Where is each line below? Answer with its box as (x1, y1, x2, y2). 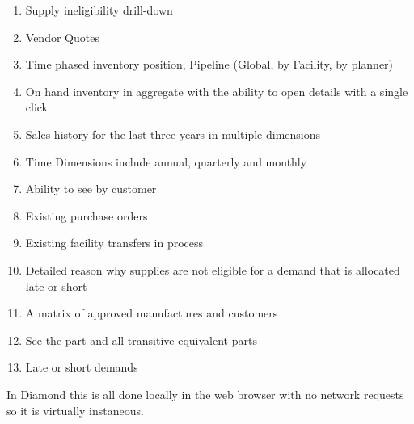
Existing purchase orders (25, 207, 148, 224)
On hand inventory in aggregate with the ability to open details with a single (25, 82, 408, 99)
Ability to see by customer (25, 180, 157, 197)
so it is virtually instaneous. (6, 401, 144, 418)
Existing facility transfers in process (25, 234, 204, 251)
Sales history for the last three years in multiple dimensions (25, 125, 321, 142)
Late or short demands (25, 359, 138, 376)
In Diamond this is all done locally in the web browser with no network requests (6, 385, 404, 402)
